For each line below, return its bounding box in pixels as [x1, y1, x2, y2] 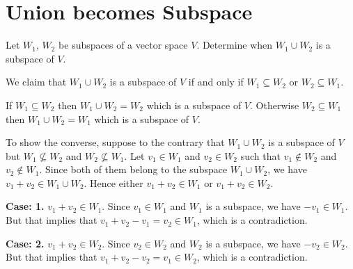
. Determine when [196, 38, 273, 52]
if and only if [188, 74, 244, 89]
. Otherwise [250, 97, 299, 112]
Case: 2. [6, 236, 45, 250]
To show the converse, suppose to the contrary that [6, 135, 225, 149]
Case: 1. [6, 199, 45, 213]
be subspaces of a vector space [58, 38, 188, 52]
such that [240, 148, 281, 163]
